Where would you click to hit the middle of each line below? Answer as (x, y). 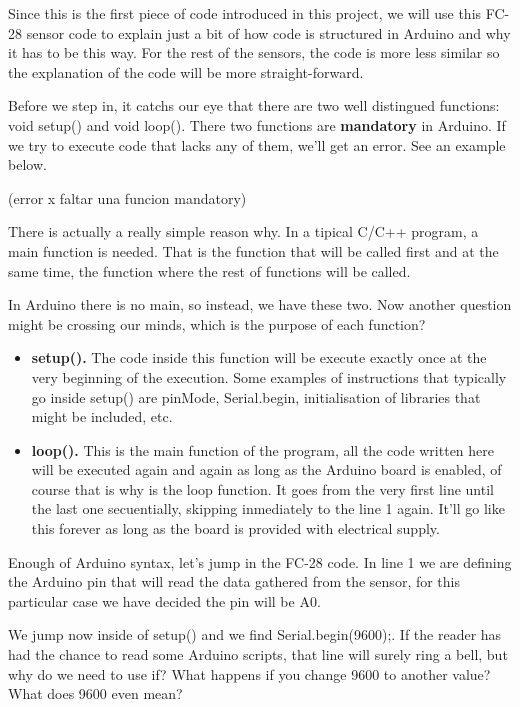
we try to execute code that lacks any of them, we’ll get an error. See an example (257, 144)
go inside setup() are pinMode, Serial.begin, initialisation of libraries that (256, 396)
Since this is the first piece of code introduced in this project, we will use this (245, 13)
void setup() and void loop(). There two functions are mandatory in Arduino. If (257, 124)
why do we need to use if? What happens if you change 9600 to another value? (249, 673)
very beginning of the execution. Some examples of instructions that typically (269, 376)
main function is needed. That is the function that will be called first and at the (253, 250)
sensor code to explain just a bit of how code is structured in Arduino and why (268, 32)
